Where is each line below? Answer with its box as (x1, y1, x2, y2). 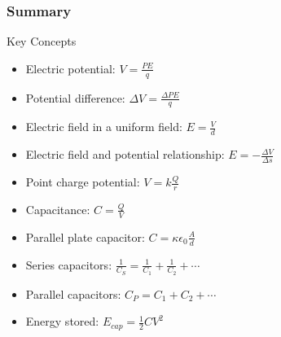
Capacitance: (25, 200, 90, 217)
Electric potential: (25, 59, 116, 77)
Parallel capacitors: (25, 285, 121, 302)
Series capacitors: (25, 256, 112, 273)
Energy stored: (25, 313, 99, 330)
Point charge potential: (25, 173, 140, 190)
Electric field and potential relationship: (25, 146, 225, 163)
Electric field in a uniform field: (25, 118, 182, 135)
